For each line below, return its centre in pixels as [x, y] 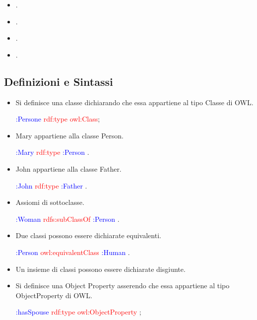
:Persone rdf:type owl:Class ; [58, 119]
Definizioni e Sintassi [59, 81]
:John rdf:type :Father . [51, 185]
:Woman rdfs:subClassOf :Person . [67, 219]
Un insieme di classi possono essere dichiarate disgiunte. [100, 269]
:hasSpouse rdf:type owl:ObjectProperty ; [78, 312]
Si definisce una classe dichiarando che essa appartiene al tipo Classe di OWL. [134, 102]
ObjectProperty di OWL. [54, 295]
